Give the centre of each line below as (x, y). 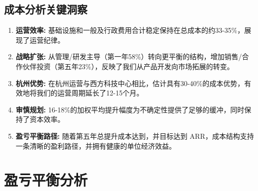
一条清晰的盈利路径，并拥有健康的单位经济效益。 (96, 145)
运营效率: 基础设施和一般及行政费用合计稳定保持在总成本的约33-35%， (130, 30)
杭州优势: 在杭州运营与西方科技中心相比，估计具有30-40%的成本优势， (130, 83)
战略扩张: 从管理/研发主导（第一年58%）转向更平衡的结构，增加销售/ (129, 56)
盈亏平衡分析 (46, 180)
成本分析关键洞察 (46, 9)
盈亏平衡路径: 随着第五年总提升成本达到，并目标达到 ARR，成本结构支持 (135, 136)
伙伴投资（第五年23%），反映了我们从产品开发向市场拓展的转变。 (128, 66)
